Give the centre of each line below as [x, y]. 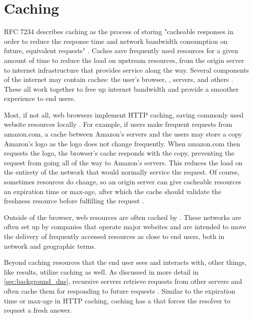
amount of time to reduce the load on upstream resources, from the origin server [124, 60]
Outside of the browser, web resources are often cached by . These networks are [123, 217]
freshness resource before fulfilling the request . [74, 201]
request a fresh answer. [38, 310]
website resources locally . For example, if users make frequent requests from [118, 124]
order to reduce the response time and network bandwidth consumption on [116, 41]
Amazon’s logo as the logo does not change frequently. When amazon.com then [122, 143]
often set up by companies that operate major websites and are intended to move [125, 227]
